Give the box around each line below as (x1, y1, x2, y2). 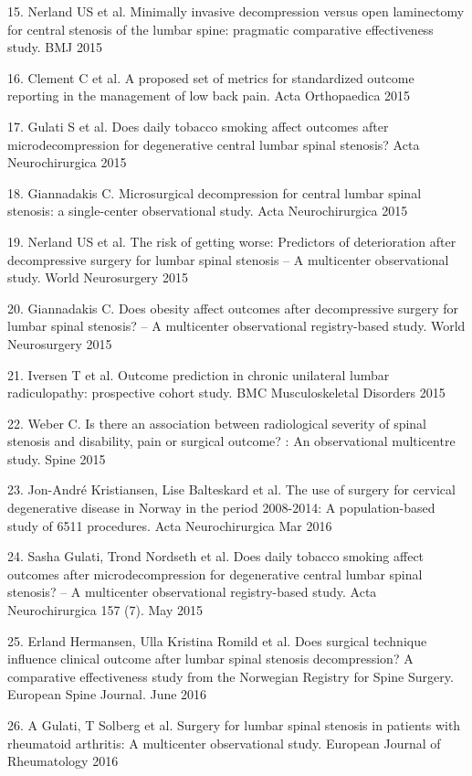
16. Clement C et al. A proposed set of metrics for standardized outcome (7, 68, 414, 87)
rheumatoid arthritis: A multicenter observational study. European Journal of (7, 733, 441, 752)
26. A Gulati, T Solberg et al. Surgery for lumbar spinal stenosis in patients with (7, 716, 461, 734)
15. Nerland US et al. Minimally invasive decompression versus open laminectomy (7, 2, 465, 20)
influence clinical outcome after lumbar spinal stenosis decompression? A (7, 649, 414, 668)
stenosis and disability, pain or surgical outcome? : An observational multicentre (7, 431, 456, 451)
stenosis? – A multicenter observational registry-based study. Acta (7, 582, 377, 601)
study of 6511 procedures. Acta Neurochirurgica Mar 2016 (7, 516, 332, 535)
